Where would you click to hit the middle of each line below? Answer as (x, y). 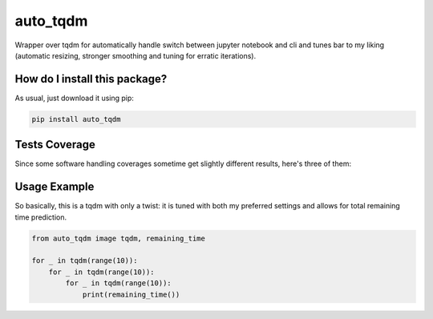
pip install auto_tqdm (76, 119)
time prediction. (41, 217)
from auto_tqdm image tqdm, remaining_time (119, 238)
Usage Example (55, 187)
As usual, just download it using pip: (74, 98)
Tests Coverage (55, 145)
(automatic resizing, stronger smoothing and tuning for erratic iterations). (136, 55)
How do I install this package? (91, 79)
